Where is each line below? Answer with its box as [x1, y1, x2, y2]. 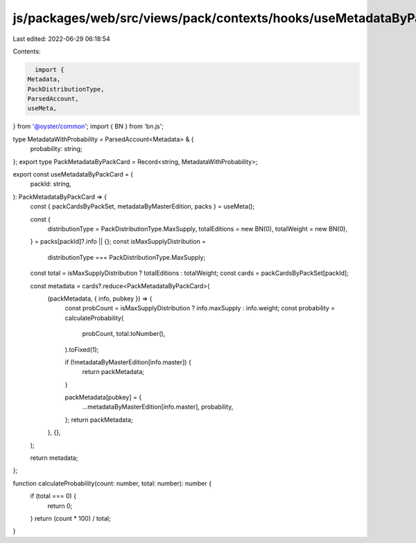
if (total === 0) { [30, 492, 76, 500]
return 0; [47, 501, 73, 510]
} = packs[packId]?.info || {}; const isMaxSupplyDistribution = [30, 238, 207, 246]
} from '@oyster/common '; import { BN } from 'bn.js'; [12, 122, 164, 131]
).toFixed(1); [64, 345, 99, 353]
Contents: [12, 47, 41, 55]
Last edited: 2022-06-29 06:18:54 [12, 35, 110, 43]
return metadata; [30, 454, 78, 462]
